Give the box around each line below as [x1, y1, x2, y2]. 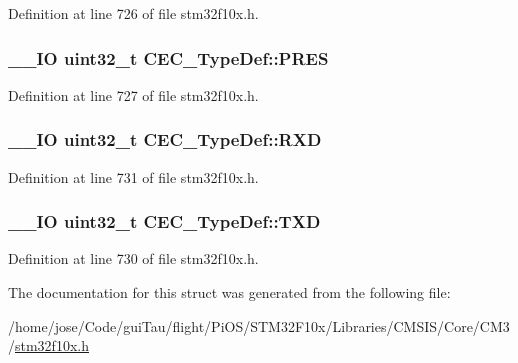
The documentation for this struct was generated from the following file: [8, 282, 451, 303]
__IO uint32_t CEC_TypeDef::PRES [8, 45, 329, 70]
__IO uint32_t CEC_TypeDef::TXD [8, 209, 321, 234]
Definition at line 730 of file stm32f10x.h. [8, 248, 259, 269]
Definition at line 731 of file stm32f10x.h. [8, 166, 259, 187]
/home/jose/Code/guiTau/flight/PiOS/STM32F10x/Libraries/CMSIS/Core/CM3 [8, 315, 510, 336]
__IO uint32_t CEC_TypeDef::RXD [8, 127, 322, 152]
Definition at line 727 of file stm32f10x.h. [8, 84, 259, 105]
